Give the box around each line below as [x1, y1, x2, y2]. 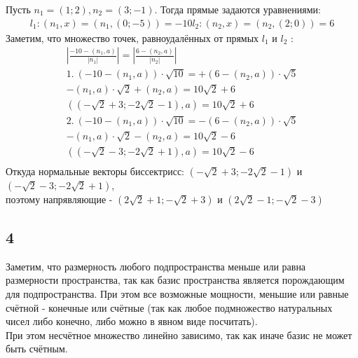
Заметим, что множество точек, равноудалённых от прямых [6, 30, 259, 45]
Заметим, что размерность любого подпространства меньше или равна [6, 259, 306, 273]
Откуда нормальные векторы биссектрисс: [6, 163, 184, 178]
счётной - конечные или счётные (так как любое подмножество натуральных [6, 300, 333, 315]
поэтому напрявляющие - [6, 191, 113, 206]
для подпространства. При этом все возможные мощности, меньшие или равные [6, 286, 349, 301]
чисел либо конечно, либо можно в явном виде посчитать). [6, 314, 258, 329]
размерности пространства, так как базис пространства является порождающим [6, 273, 345, 287]
